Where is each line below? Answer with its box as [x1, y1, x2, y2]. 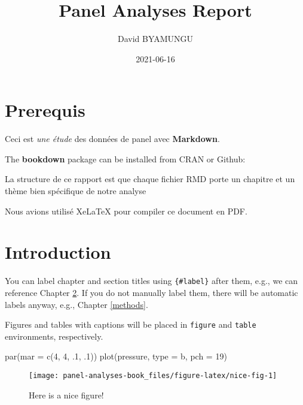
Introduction [5, 240, 111, 264]
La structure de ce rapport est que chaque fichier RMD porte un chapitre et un [5, 173, 295, 185]
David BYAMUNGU [117, 32, 194, 45]
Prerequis [5, 98, 85, 122]
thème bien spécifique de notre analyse [5, 185, 146, 197]
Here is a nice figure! [29, 388, 104, 401]
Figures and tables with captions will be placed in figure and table [5, 318, 256, 331]
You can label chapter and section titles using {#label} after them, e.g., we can [5, 274, 298, 287]
